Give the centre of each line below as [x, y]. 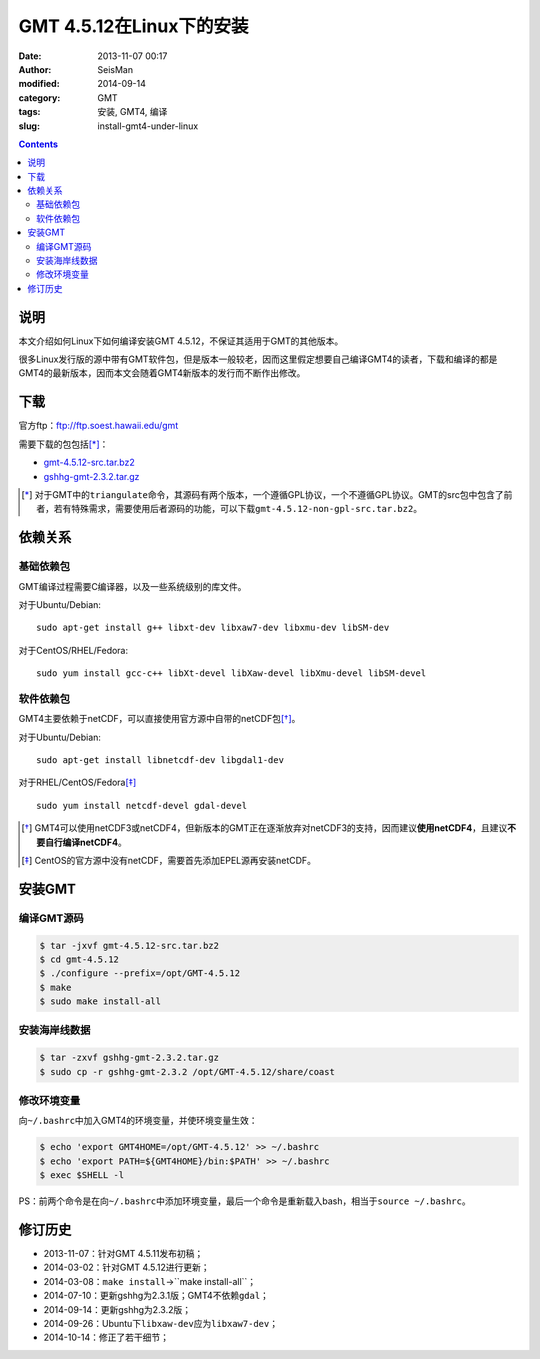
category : [39, 97]
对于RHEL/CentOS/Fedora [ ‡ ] [77, 782]
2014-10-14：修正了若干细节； [106, 1337]
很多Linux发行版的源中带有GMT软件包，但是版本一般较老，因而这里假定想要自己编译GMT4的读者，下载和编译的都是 [258, 359]
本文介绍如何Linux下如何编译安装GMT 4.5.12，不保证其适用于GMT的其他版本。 [181, 341]
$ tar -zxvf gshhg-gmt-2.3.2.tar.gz [129, 1058]
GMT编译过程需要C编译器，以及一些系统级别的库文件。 [132, 586]
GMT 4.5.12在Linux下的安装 [133, 26]
